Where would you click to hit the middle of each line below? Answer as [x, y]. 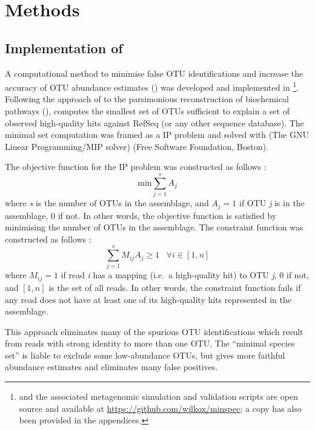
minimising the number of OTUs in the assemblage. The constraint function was [154, 227]
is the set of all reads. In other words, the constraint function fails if [175, 287]
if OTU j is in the [272, 203]
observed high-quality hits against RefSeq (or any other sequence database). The [154, 122]
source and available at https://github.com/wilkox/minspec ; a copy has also [160, 408]
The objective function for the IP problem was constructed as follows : [136, 167]
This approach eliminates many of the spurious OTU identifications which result [154, 331]
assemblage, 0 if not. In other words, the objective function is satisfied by [141, 215]
